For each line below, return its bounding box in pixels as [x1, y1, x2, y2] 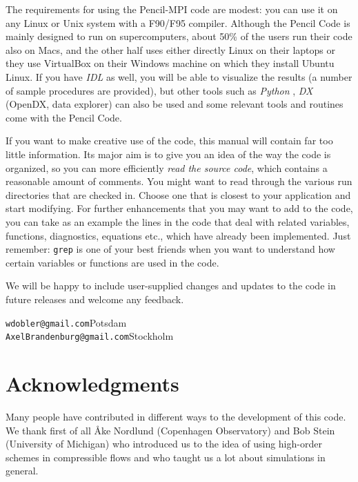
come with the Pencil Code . [6, 110, 122, 124]
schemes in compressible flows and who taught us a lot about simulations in [6, 450, 326, 464]
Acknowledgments [6, 369, 179, 398]
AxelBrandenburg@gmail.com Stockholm [6, 329, 174, 343]
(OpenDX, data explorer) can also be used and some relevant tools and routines [6, 97, 344, 111]
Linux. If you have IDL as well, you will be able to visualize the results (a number [6, 69, 352, 84]
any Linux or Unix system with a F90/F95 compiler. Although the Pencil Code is [6, 15, 350, 30]
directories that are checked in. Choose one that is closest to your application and [6, 187, 351, 202]
